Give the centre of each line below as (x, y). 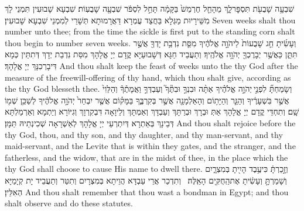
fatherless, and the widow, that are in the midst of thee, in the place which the (146, 157)
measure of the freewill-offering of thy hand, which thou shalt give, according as (148, 77)
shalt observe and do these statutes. (69, 203)
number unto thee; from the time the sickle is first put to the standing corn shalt (150, 31)
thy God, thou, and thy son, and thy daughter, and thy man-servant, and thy (144, 134)
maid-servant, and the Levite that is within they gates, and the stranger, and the (150, 146)
